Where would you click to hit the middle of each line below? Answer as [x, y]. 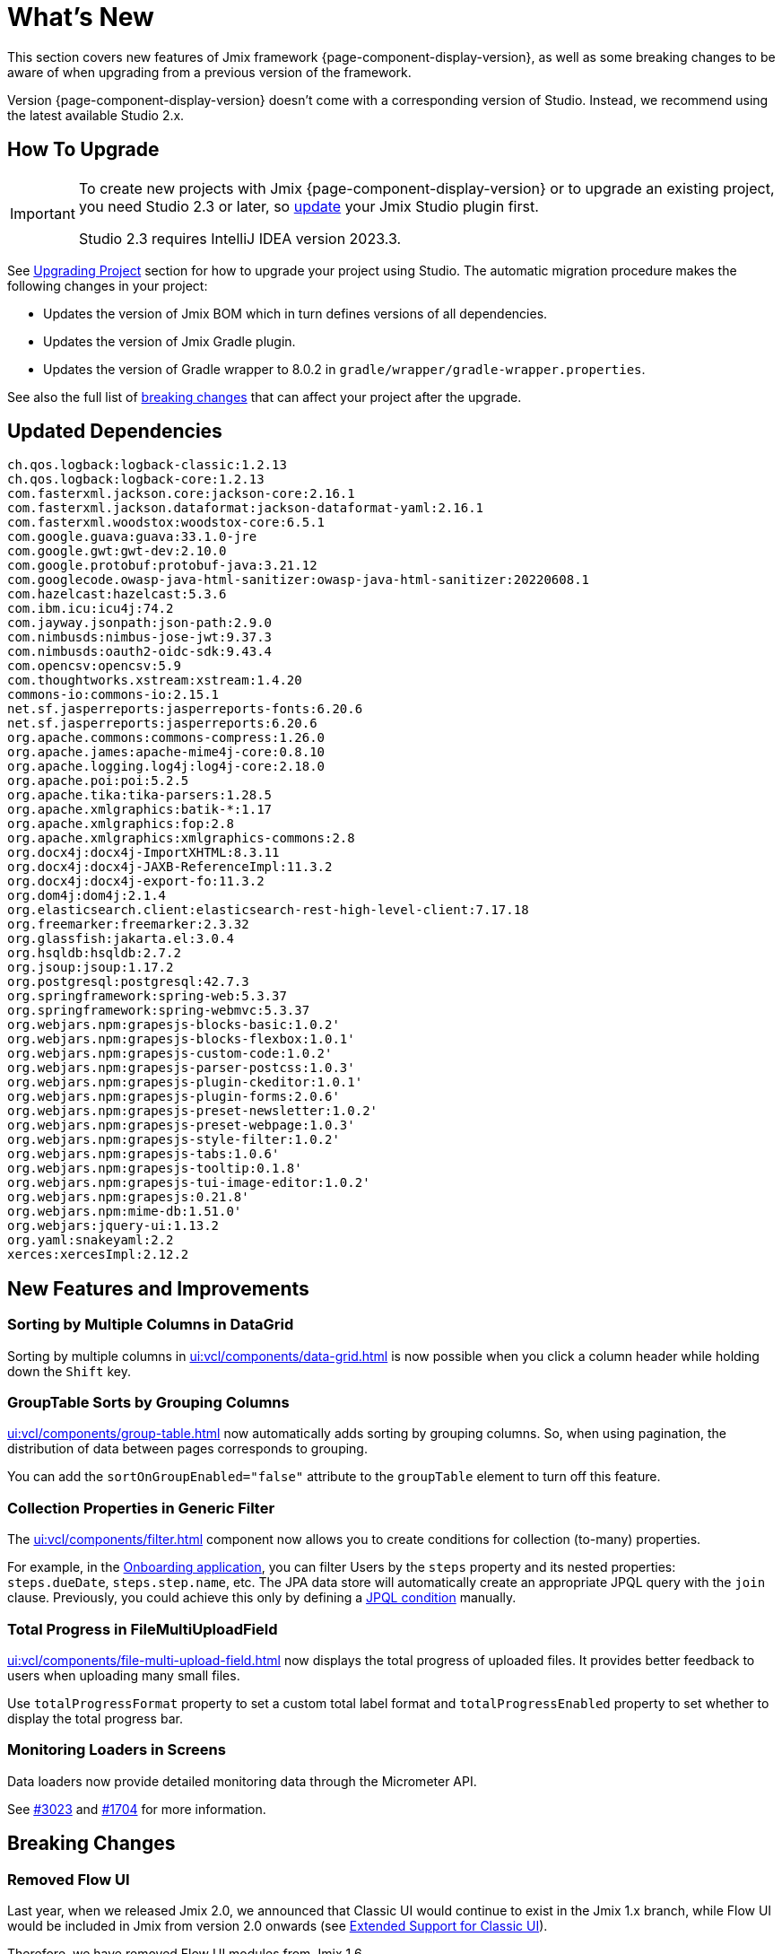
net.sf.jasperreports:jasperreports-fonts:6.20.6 [185, 709]
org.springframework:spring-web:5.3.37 [147, 996]
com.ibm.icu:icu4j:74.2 [91, 609]
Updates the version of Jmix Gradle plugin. [169, 341]
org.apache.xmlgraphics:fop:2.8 [121, 824]
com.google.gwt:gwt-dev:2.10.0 [117, 551]
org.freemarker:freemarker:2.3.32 [128, 925]
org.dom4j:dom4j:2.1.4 [87, 896]
